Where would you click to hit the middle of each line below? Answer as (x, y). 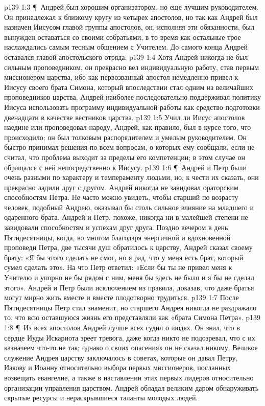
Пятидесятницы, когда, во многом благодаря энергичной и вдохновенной (117, 237)
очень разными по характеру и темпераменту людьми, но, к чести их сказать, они (131, 177)
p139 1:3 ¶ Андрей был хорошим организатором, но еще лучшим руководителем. (131, 7)
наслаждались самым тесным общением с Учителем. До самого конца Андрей (126, 47)
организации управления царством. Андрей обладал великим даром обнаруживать (131, 387)
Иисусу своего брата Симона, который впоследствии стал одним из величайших (129, 87)
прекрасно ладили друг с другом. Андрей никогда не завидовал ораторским (121, 187)
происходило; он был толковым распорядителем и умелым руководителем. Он (126, 137)
